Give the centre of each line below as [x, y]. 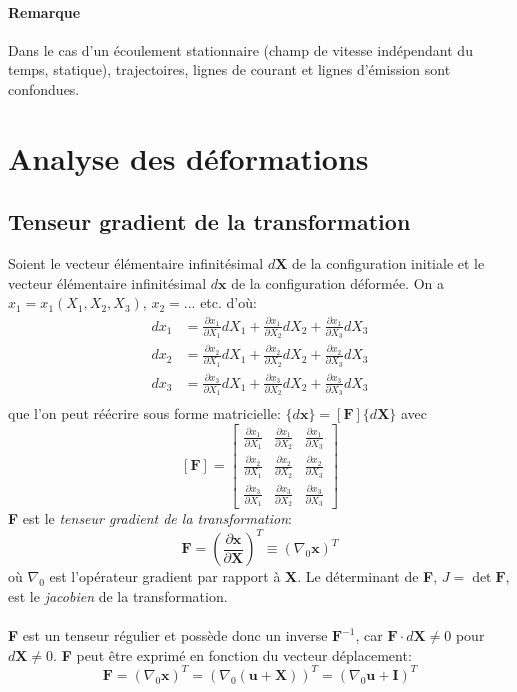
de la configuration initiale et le [388, 263]
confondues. [44, 88]
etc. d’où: [228, 302]
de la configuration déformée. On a [338, 282]
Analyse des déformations [188, 157]
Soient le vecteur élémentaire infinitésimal [136, 263]
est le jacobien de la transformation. [118, 596]
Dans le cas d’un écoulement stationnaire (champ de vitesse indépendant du [240, 49]
